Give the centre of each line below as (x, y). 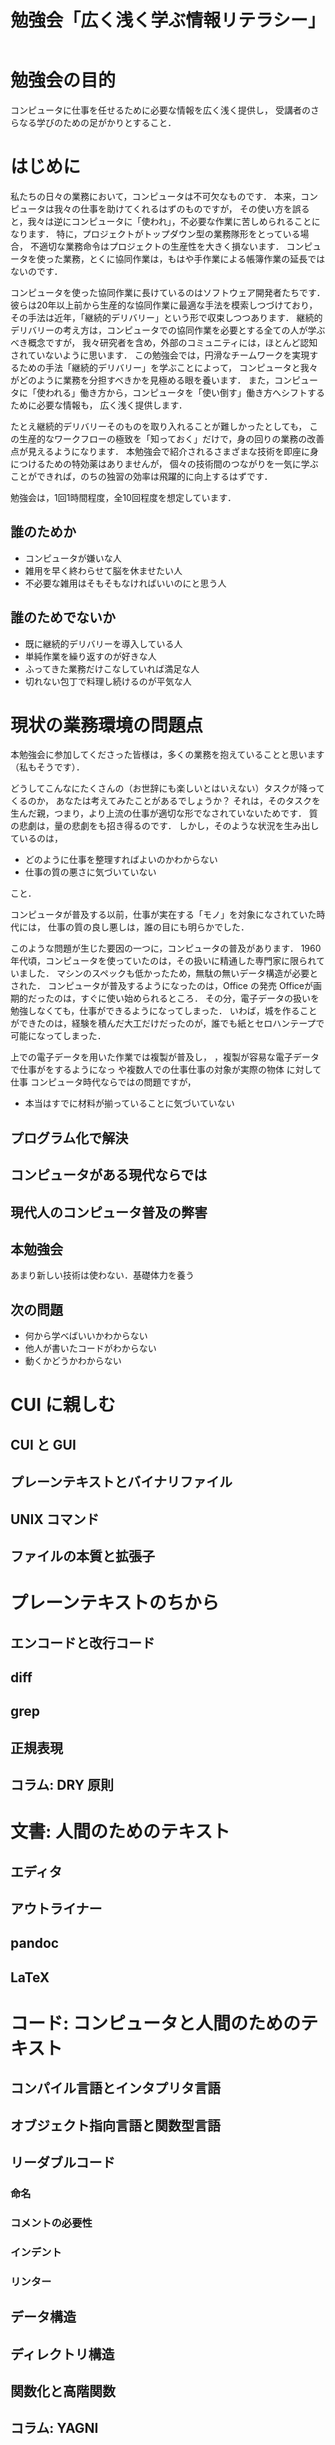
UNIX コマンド (55, 1519)
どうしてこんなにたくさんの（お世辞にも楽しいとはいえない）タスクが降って (167, 788)
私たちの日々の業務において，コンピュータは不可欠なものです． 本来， (155, 196)
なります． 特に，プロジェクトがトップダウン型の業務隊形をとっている (155, 233)
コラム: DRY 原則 (62, 1785)
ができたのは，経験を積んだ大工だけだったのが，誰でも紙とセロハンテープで (167, 1023)
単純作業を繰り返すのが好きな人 (90, 656)
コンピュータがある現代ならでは (109, 1175)
